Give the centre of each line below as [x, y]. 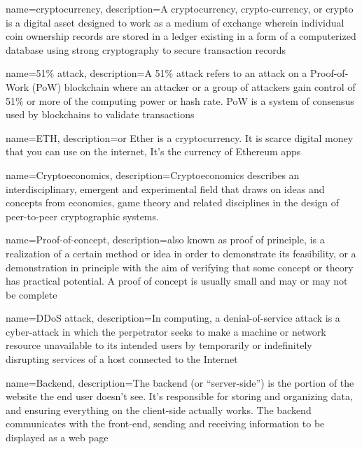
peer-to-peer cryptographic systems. [82, 216]
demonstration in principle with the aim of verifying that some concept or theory [180, 267]
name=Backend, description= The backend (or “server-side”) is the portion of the [180, 382]
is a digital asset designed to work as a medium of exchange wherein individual [175, 22]
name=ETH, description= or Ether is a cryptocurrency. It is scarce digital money [180, 137]
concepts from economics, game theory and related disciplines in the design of [173, 202]
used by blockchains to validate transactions [100, 114]
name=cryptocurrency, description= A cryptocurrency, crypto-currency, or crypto [180, 8]
